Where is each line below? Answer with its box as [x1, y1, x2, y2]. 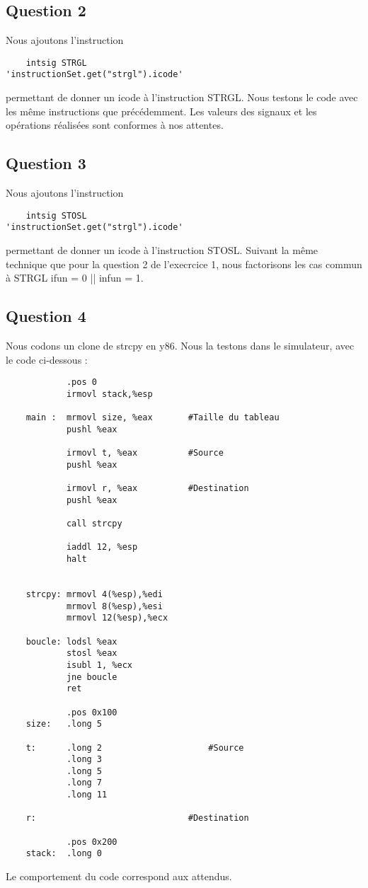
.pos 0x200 [66, 836, 117, 847]
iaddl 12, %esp [66, 542, 138, 553]
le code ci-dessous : [6, 352, 88, 367]
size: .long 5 [25, 719, 103, 730]
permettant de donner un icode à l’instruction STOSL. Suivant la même [6, 243, 318, 257]
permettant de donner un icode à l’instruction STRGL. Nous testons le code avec [6, 90, 358, 105]
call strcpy [66, 519, 122, 529]
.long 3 [66, 754, 103, 765]
